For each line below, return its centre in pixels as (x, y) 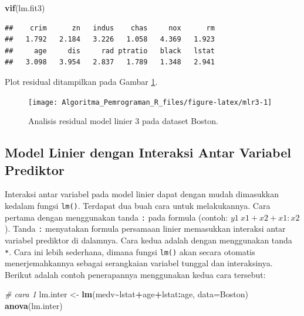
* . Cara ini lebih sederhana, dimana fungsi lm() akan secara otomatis (130, 251)
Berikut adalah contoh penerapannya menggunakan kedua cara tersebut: (135, 274)
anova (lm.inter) (34, 305)
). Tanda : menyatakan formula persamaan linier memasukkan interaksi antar (145, 229)
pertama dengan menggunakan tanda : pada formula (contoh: (116, 217)
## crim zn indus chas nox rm (110, 28)
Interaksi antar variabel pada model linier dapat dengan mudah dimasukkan (142, 194)
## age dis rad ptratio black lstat (110, 51)
